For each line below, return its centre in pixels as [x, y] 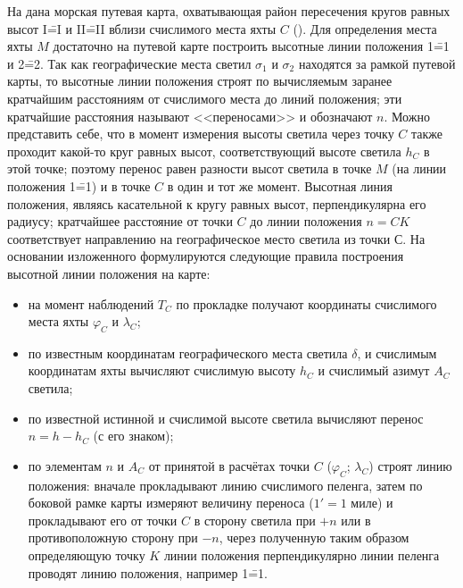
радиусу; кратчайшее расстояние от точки [120, 221]
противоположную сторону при [113, 538]
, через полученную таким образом [314, 538]
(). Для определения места [365, 28]
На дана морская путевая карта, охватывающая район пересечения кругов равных [229, 11]
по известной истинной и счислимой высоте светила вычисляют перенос [226, 418]
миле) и [372, 503]
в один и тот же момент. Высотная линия [280, 185]
